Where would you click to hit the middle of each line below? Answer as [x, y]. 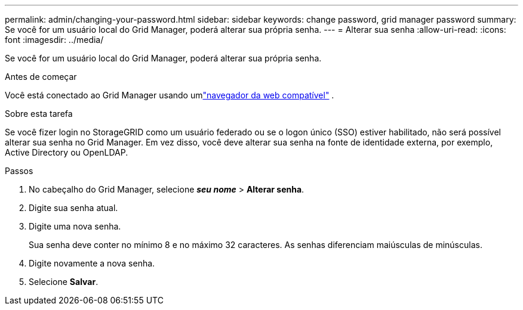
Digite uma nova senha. [75, 226]
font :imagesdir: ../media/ [54, 40]
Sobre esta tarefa [39, 114]
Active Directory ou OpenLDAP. [67, 152]
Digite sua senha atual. [73, 208]
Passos [19, 171]
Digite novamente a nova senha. [92, 263]
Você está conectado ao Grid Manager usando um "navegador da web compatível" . [170, 95]
